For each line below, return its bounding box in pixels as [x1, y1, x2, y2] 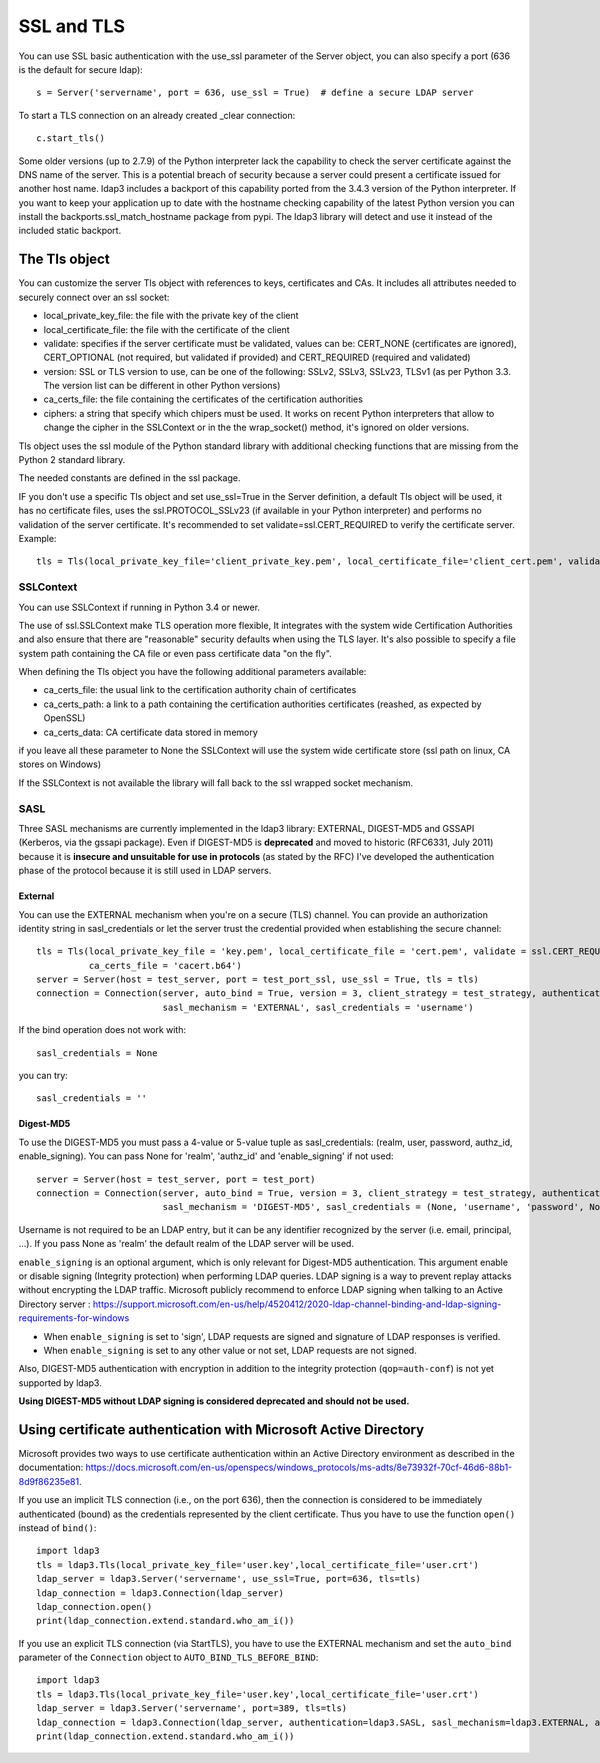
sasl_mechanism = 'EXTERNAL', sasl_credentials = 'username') [162, 1001, 474, 1013]
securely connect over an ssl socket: [18, 291, 170, 303]
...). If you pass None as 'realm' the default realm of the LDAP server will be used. [18, 1238, 355, 1250]
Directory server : [18, 1298, 91, 1310]
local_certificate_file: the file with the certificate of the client [43, 323, 290, 335]
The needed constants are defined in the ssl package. [18, 472, 241, 484]
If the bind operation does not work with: [18, 1024, 187, 1036]
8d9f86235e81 [18, 1475, 80, 1487]
